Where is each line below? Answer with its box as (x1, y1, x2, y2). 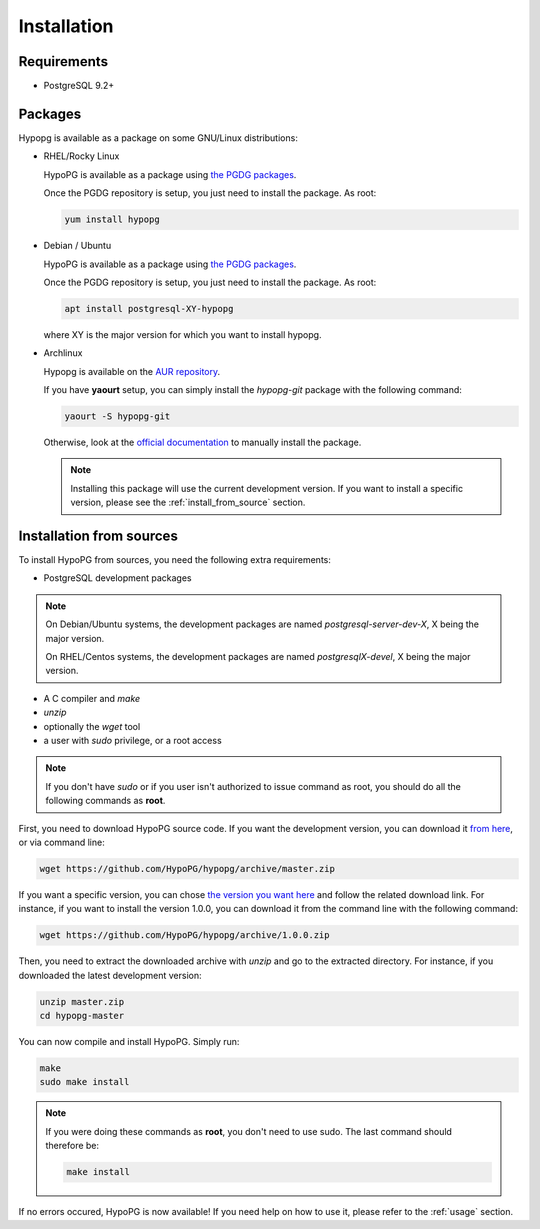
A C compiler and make (43, 692, 141, 704)
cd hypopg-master (39, 1010, 125, 1022)
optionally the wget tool (43, 720, 141, 732)
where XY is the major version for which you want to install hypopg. (43, 328, 322, 340)
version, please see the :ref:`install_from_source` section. (70, 496, 306, 509)
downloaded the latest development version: (18, 969, 202, 981)
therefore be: (45, 1140, 100, 1152)
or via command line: (18, 836, 105, 848)
